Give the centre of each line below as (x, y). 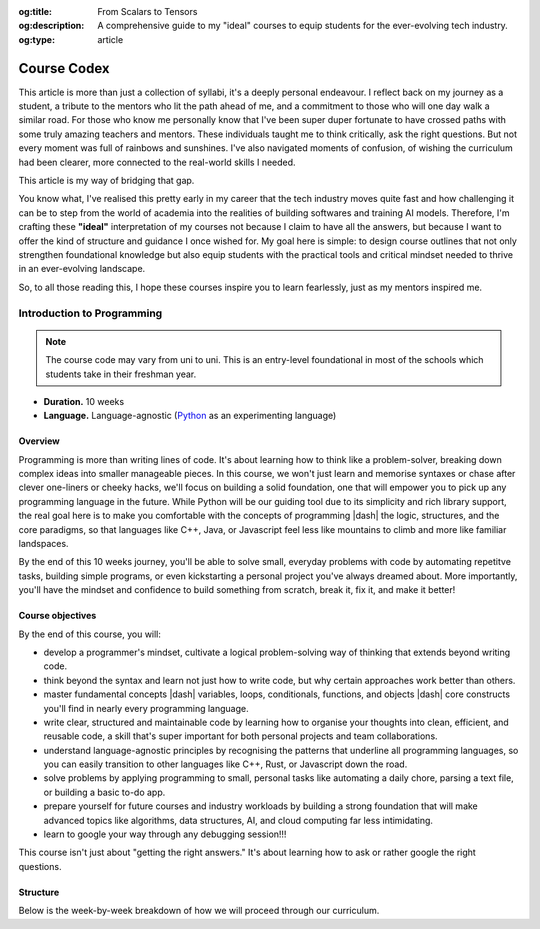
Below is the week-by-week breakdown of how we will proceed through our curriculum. (199, 911)
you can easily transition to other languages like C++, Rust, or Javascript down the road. (225, 764)
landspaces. (43, 544)
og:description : (51, 26)
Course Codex (64, 68)
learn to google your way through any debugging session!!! (165, 834)
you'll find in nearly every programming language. (146, 708)
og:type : (36, 39)
